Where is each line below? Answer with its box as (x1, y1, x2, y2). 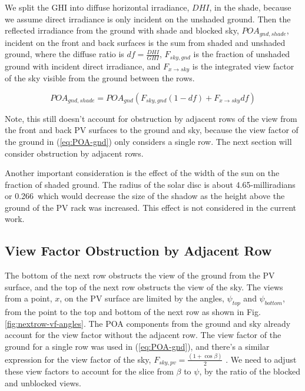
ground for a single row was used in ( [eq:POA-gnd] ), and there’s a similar (5, 340, 270, 353)
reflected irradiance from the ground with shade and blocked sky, (5, 24, 239, 37)
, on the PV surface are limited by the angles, (59, 292, 224, 304)
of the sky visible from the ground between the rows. (5, 72, 195, 84)
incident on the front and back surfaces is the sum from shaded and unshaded (5, 36, 286, 48)
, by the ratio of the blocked (199, 365, 300, 377)
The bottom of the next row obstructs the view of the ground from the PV (5, 269, 275, 281)
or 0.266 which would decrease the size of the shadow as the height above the (5, 190, 285, 202)
